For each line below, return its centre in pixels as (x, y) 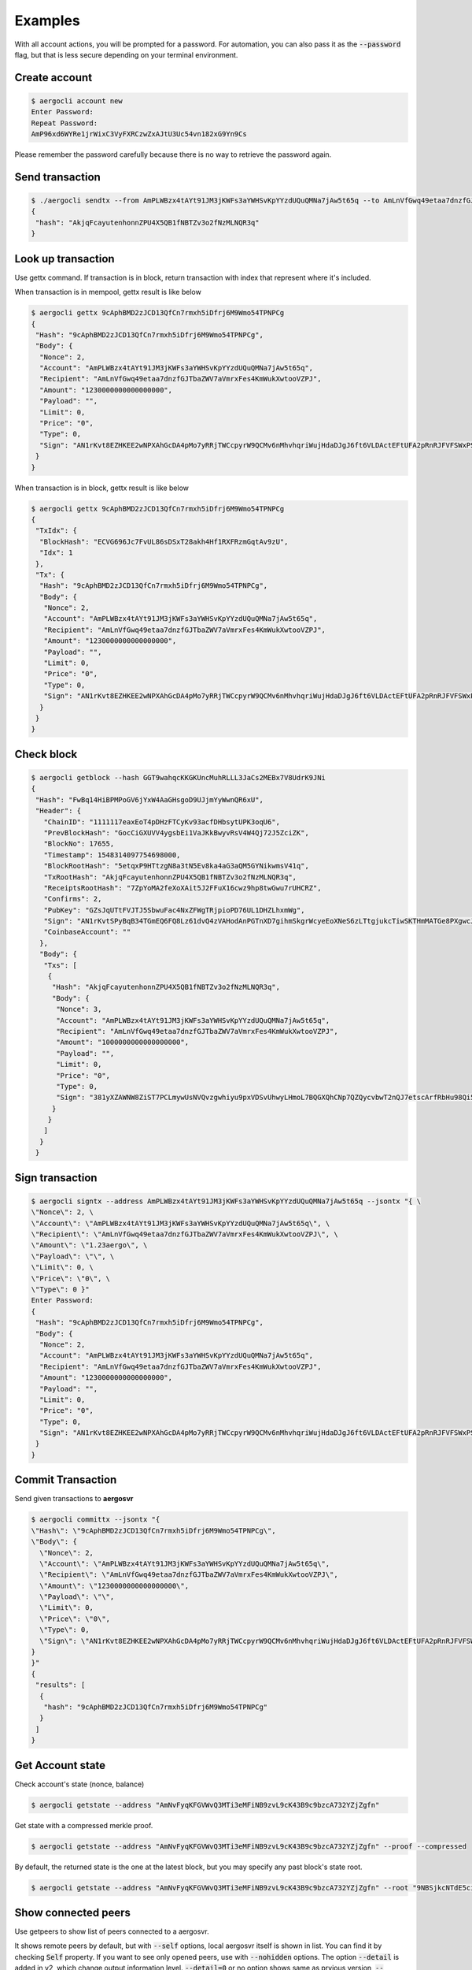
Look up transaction (65, 259)
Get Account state (60, 1765)
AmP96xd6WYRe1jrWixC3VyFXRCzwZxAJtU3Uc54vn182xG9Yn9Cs (139, 134)
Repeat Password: (65, 123)
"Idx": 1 (56, 553)
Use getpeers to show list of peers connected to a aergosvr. (112, 1931)
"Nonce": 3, (79, 1009)
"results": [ (61, 1685)
